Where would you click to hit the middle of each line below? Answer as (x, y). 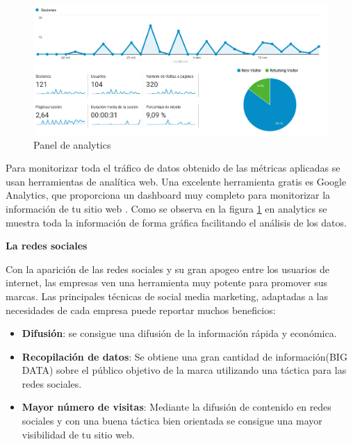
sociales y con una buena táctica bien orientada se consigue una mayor (172, 421)
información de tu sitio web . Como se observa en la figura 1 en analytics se (166, 208)
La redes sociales (47, 246)
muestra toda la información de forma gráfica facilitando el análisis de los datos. (176, 222)
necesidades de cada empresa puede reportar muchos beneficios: (141, 310)
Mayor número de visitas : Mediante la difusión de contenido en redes (176, 407)
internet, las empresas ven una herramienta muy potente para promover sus (167, 282)
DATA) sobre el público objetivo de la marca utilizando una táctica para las (184, 370)
